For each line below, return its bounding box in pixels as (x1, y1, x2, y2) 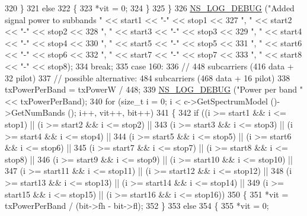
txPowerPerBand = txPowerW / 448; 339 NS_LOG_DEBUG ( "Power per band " (5, 83, 303, 96)
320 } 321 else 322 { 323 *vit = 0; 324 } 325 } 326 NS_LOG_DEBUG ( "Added (5, 2, 295, 14)
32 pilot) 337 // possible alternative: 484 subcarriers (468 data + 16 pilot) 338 (5, 71, 290, 84)
